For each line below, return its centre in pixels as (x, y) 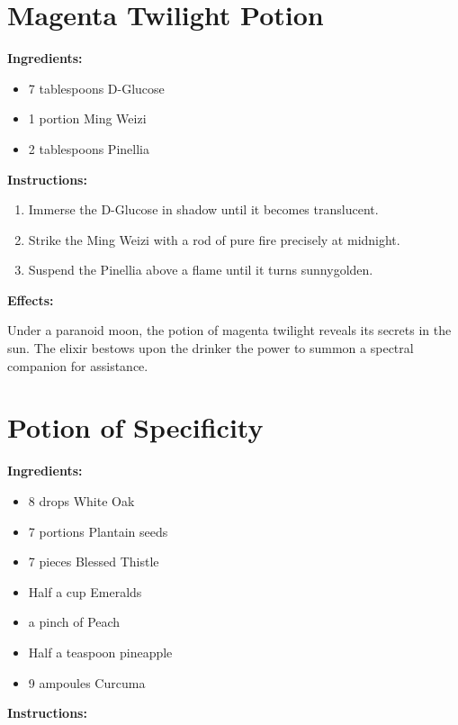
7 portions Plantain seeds (98, 531)
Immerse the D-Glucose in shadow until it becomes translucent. (203, 209)
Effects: (31, 299)
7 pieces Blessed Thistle (94, 562)
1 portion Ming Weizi (87, 118)
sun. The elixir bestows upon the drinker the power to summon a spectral (211, 348)
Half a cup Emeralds (85, 591)
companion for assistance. (78, 365)
